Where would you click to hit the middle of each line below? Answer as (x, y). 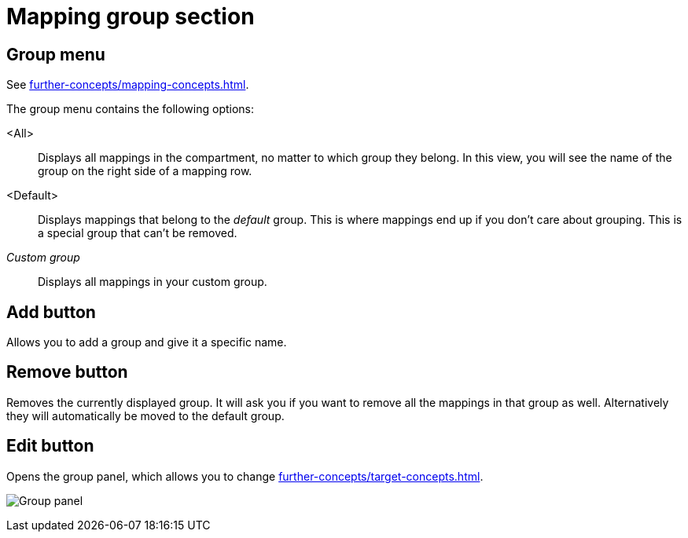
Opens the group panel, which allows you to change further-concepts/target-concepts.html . (245, 476)
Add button (51, 312)
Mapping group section (131, 16)
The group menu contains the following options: (131, 109)
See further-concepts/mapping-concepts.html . (128, 85)
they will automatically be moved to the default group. (145, 415)
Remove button (67, 372)
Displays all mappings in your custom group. (153, 282)
